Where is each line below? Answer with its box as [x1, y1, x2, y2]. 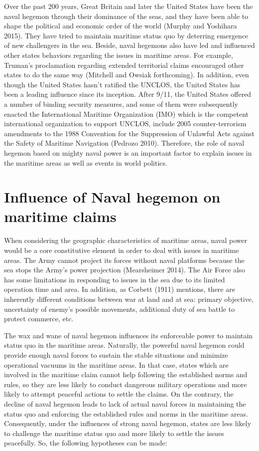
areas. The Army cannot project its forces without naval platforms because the [4, 254, 245, 265]
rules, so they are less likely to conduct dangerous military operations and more [4, 379, 247, 389]
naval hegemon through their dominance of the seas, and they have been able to [4, 10, 249, 21]
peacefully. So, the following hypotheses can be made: [4, 438, 167, 448]
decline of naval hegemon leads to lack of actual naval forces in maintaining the [4, 398, 246, 409]
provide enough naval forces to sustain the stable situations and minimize [4, 349, 228, 360]
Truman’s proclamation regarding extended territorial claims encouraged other [4, 59, 244, 70]
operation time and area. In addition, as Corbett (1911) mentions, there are [4, 284, 235, 294]
